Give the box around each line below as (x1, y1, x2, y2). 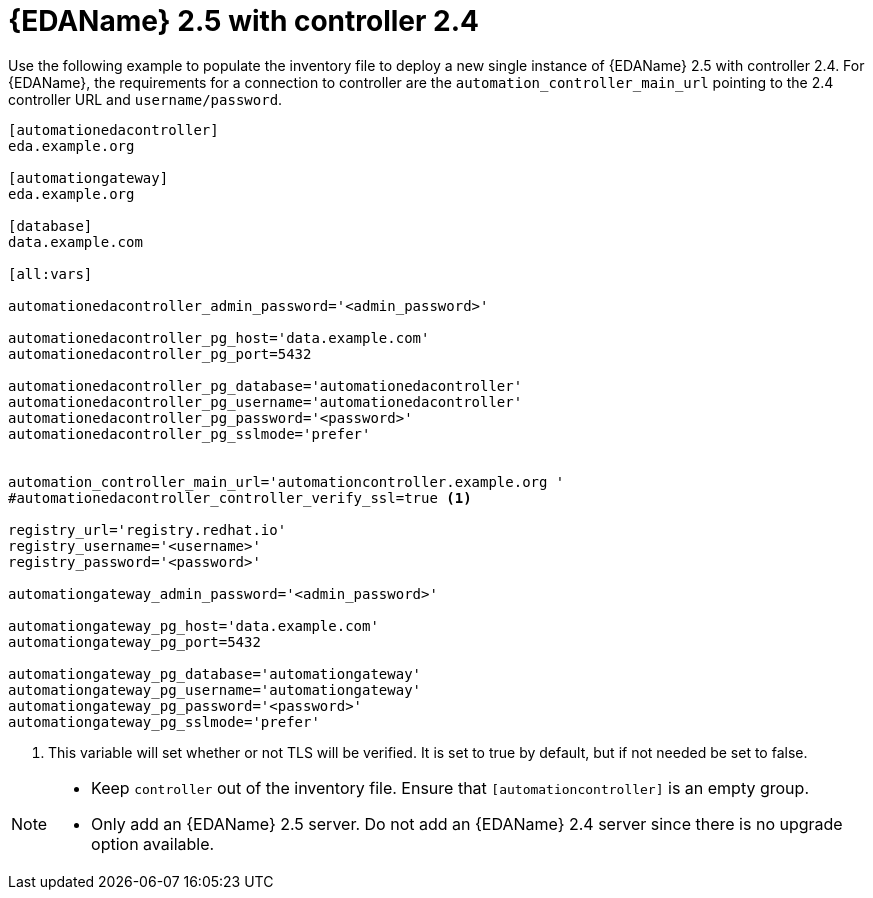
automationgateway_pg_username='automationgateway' (8, 681, 422, 698)
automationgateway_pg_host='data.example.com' (8, 617, 379, 634)
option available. (91, 833, 215, 854)
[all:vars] (8, 265, 93, 282)
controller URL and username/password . (8, 90, 283, 108)
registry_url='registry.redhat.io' (8, 521, 287, 538)
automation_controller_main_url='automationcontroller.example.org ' (8, 473, 565, 490)
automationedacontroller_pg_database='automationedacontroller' (8, 377, 523, 394)
